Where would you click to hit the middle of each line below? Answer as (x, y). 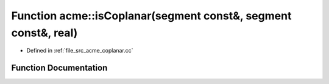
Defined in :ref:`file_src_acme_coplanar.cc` (80, 51)
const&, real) (44, 33)
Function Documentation (59, 68)
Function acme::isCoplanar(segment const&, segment (151, 16)
